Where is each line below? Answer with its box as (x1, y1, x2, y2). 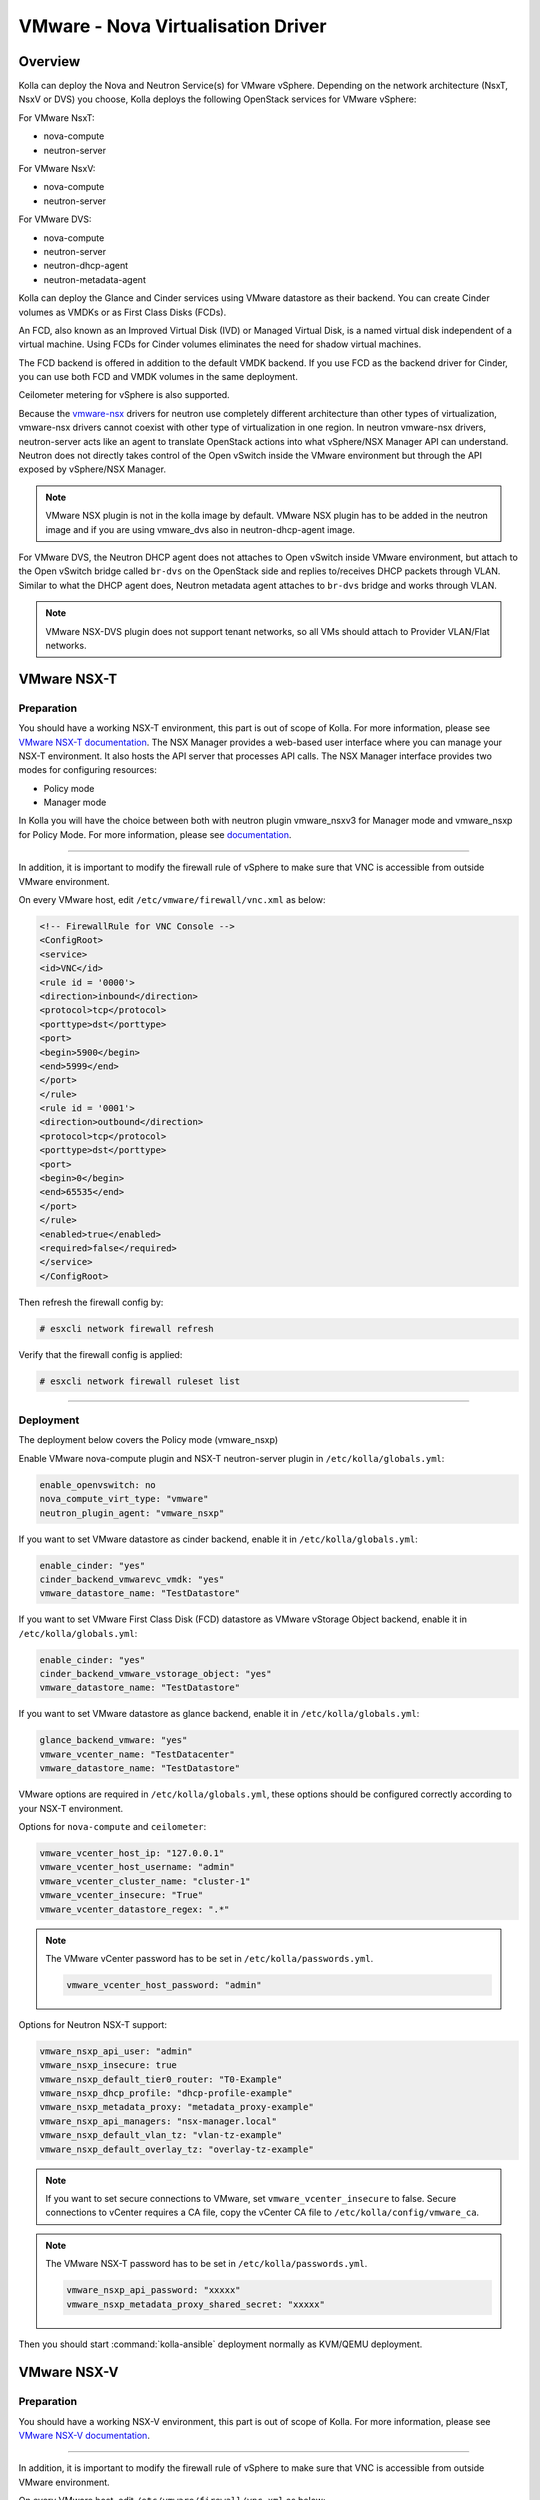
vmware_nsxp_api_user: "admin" (39, 2045, 194, 2057)
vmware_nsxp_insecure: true (39, 2060, 177, 2071)
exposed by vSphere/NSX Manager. (18, 463, 167, 475)
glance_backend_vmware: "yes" (39, 1735, 188, 1746)
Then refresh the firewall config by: (18, 1296, 164, 1308)
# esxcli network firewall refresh (39, 1323, 214, 1334)
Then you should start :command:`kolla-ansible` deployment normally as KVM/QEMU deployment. (18, 2338, 423, 2350)
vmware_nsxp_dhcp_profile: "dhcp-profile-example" (39, 2088, 294, 2099)
